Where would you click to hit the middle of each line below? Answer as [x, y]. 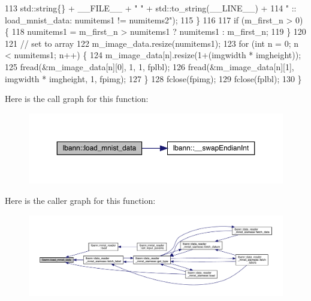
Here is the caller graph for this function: [80, 200]
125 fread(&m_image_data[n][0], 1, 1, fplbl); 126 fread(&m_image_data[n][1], [150, 66]
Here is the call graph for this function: [77, 99]
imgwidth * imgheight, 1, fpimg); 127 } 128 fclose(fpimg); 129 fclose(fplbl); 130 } [153, 78]
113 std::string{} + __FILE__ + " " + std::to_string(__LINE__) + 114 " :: [151, 8]
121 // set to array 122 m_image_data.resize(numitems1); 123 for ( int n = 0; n [152, 43]
